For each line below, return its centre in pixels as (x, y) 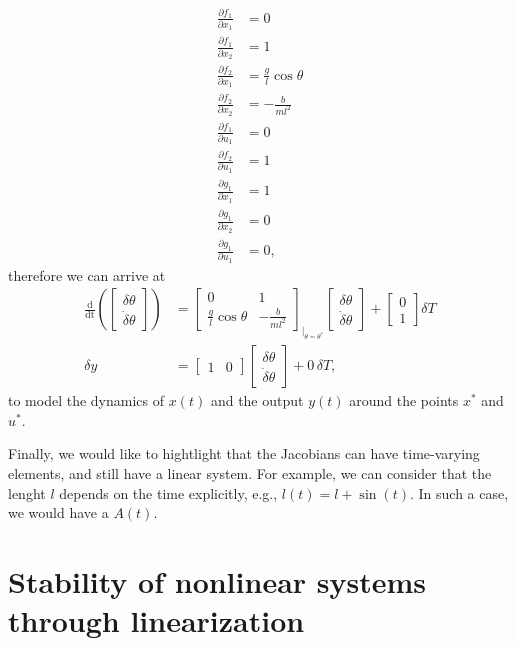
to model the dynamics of (86, 400)
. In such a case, (459, 492)
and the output (257, 400)
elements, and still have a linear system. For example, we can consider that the (250, 473)
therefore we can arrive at (87, 274)
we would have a (58, 512)
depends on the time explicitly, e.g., (168, 492)
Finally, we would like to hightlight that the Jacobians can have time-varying (244, 453)
